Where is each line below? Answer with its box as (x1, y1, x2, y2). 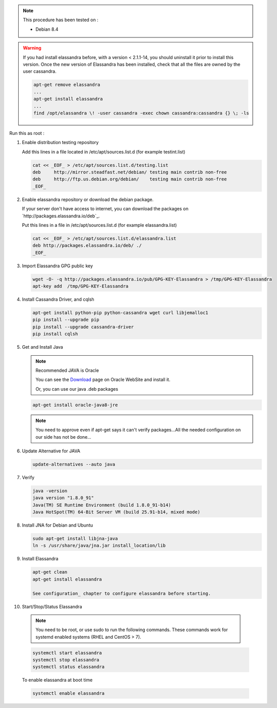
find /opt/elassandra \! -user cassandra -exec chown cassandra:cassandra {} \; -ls (33, 110, 249, 116)
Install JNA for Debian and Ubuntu (22, 522, 93, 528)
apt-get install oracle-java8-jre (32, 402, 118, 408)
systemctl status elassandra (32, 664, 105, 670)
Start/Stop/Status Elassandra (22, 603, 83, 609)
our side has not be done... (35, 434, 92, 440)
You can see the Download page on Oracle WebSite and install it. (35, 376, 171, 383)
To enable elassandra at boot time (22, 677, 93, 683)
